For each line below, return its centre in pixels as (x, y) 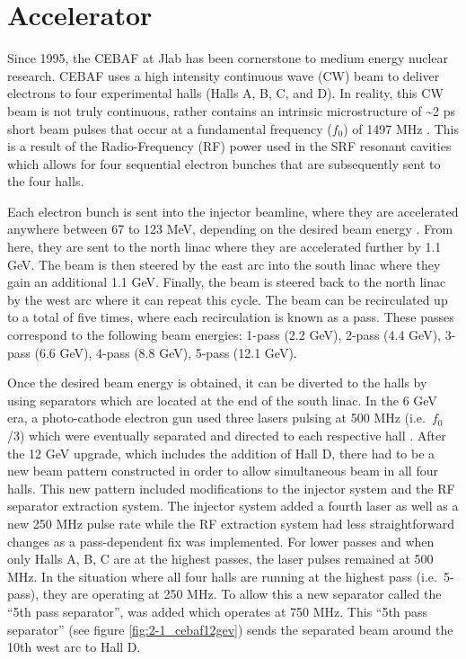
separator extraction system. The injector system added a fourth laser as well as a (233, 506)
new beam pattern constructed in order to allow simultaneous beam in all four (223, 471)
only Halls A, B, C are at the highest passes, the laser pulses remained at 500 (220, 559)
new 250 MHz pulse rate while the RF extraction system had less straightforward (231, 523)
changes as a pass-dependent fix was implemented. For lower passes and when (221, 541)
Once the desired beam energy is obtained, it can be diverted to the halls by (217, 383)
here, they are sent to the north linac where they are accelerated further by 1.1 (224, 247)
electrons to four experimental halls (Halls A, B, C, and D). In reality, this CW (225, 93)
